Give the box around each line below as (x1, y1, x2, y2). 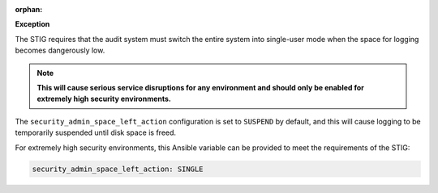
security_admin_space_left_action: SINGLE (32, 164, 204, 174)
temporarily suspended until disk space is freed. (15, 128, 177, 137)
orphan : (15, 5, 43, 14)
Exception (15, 19, 50, 29)
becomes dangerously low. (15, 45, 105, 56)
